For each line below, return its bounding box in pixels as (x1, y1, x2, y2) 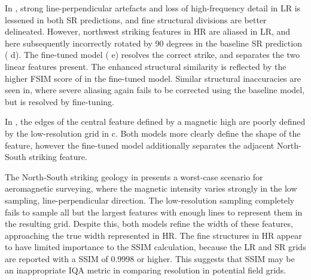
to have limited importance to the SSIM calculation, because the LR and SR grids (5, 241, 306, 253)
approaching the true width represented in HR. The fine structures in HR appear (5, 229, 302, 241)
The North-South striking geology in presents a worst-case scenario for (5, 170, 263, 183)
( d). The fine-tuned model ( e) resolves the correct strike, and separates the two (5, 48, 300, 61)
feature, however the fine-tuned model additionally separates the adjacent (5, 139, 275, 151)
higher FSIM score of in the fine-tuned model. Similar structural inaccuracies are (5, 72, 301, 84)
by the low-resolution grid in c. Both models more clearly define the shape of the (5, 127, 301, 139)
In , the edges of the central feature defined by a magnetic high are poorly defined (5, 115, 306, 128)
